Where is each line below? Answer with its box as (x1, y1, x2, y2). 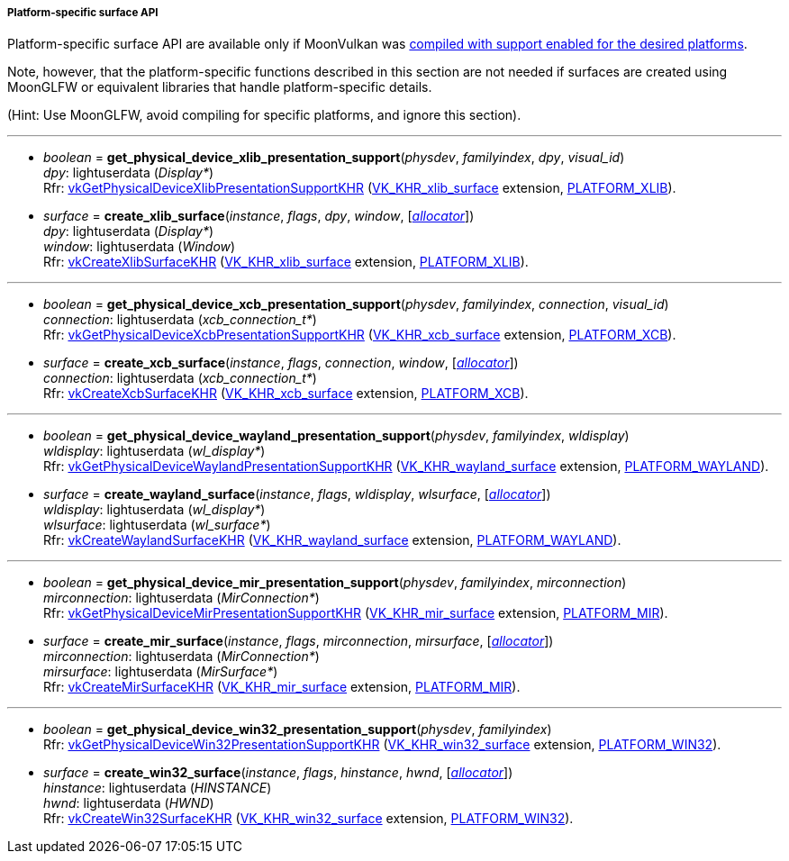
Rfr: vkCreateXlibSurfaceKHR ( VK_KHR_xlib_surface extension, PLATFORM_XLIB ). (43, 254, 529, 270)
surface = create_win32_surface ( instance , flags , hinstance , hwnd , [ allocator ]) (43, 765, 513, 781)
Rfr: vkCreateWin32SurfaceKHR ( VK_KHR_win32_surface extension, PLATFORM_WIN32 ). (43, 811, 574, 827)
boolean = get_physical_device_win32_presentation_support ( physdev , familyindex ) (43, 721, 552, 738)
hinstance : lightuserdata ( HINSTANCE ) (43, 780, 272, 796)
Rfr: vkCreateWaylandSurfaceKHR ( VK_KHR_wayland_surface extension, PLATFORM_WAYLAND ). (43, 532, 621, 548)
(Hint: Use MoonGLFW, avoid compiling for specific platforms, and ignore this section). (7, 107, 521, 123)
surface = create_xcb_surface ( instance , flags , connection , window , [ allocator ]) (43, 355, 519, 371)
